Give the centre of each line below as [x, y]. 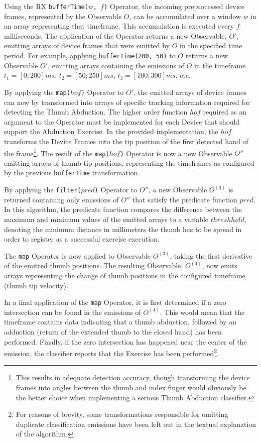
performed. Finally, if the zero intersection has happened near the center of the [125, 341]
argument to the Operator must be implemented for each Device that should [122, 121]
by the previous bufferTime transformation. [72, 173]
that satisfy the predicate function [185, 199]
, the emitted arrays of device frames [190, 92]
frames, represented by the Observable [63, 16]
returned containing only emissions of [61, 199]
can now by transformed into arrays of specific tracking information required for [127, 102]
